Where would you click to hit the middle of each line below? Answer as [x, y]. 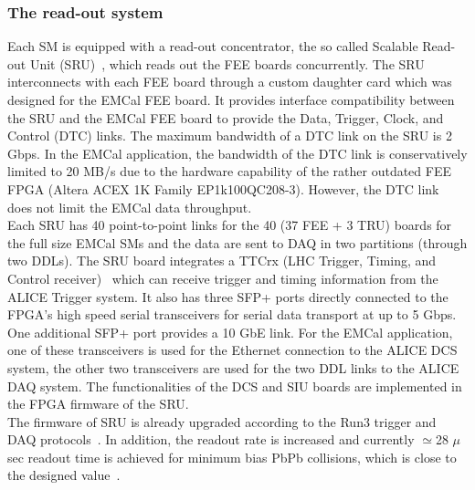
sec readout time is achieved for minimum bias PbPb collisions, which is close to [232, 457]
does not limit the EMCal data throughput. [130, 207]
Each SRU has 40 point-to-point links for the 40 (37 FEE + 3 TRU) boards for [230, 225]
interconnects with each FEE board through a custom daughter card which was [230, 82]
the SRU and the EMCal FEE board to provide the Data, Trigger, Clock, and [226, 117]
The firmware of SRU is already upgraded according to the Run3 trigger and [222, 421]
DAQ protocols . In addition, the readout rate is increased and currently [211, 439]
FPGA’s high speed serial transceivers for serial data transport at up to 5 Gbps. [232, 314]
